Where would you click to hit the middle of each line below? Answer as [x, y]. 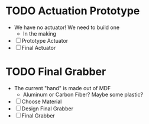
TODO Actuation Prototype [73, 11]
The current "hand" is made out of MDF [62, 88]
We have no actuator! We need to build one [67, 27]
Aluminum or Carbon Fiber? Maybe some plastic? [83, 94]
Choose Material [42, 101]
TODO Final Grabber [56, 72]
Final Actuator [39, 47]
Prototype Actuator [45, 40]
